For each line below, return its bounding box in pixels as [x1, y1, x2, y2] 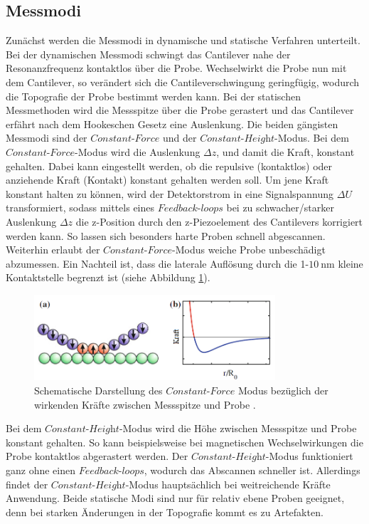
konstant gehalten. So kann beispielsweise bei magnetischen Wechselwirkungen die [6, 434, 363, 449]
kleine [338, 256, 363, 271]
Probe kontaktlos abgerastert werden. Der [6, 449, 188, 463]
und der [162, 130, 197, 145]
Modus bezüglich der [237, 383, 328, 397]
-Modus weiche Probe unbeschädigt [172, 242, 326, 257]
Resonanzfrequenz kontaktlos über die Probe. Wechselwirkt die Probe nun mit [6, 61, 347, 75]
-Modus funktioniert [265, 449, 353, 463]
